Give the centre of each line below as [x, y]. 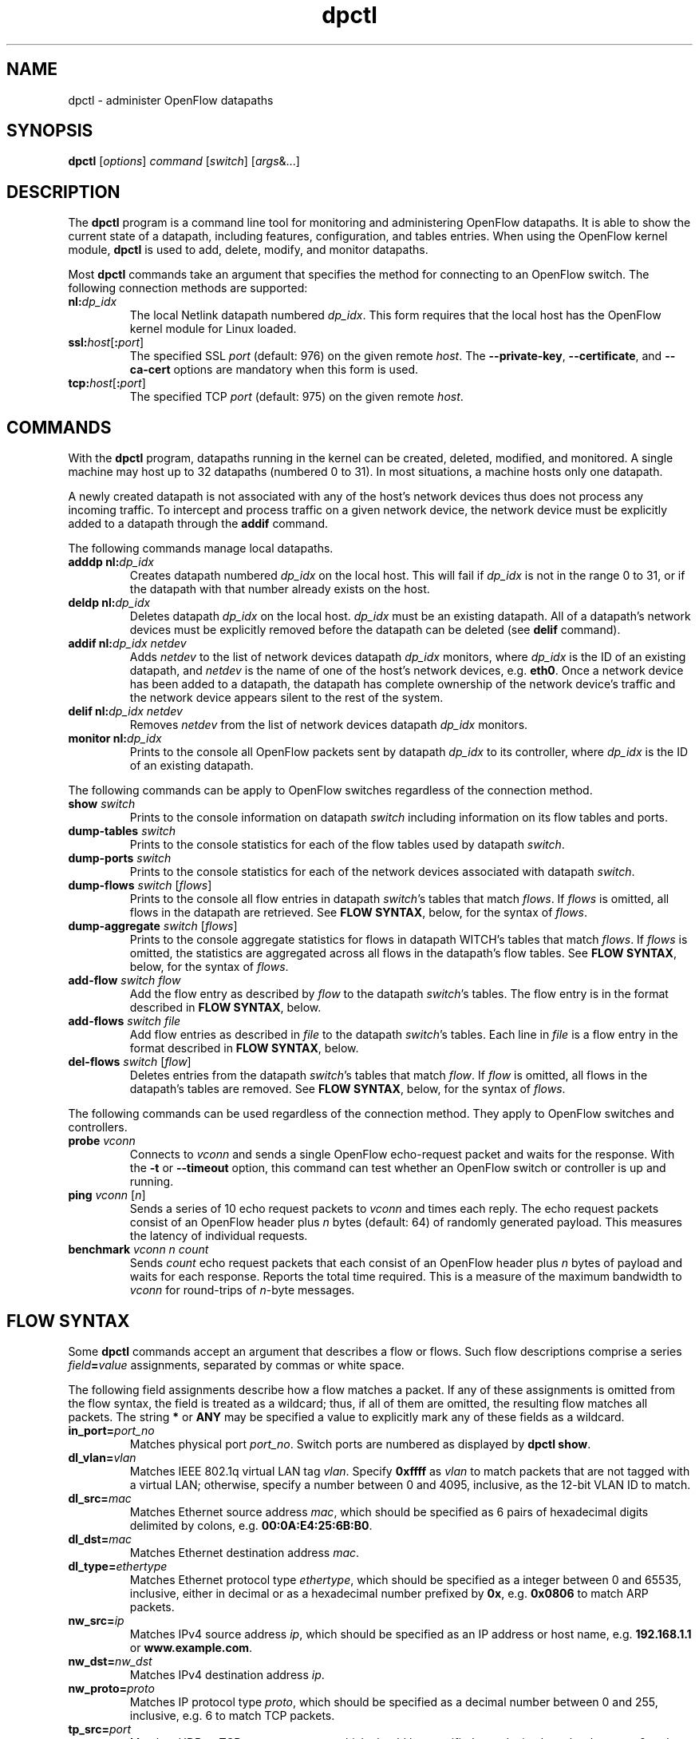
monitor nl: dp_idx [115, 739]
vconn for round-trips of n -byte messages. [242, 1290]
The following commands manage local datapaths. [201, 549]
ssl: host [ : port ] [106, 343]
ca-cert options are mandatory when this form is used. [274, 370]
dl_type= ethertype [118, 1566]
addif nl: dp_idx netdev [127, 644]
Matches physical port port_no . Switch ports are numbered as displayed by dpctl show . [360, 1444]
